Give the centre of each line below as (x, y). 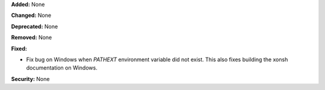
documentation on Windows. (62, 68)
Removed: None (32, 37)
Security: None (30, 79)
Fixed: (19, 49)
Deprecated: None (35, 26)
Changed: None (31, 16)
